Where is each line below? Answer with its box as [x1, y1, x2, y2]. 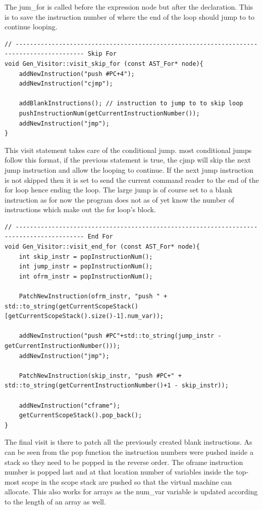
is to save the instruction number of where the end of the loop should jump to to [5, 11, 255, 22]
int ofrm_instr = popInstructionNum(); [19, 272, 153, 280]
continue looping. [5, 21, 58, 32]
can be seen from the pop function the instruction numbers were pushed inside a [5, 446, 253, 457]
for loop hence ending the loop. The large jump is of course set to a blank [5, 184, 233, 195]
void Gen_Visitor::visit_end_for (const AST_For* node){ [5, 243, 200, 251]
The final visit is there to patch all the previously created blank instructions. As [5, 437, 252, 447]
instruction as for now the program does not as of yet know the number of [5, 194, 234, 205]
